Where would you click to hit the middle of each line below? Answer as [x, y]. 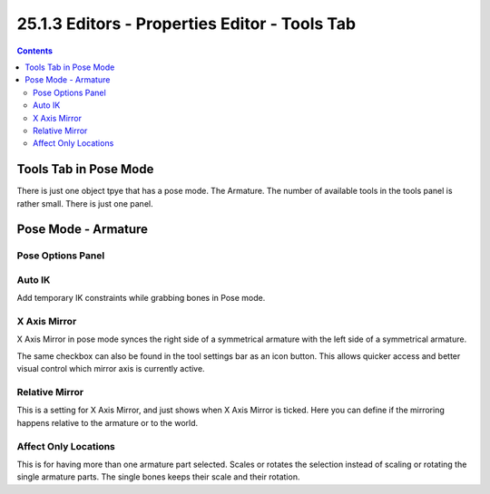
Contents [35, 51]
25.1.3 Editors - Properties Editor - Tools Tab [186, 24]
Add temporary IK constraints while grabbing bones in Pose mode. [141, 298]
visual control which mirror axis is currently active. [111, 369]
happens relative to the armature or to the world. [108, 422]
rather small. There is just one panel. [85, 203]
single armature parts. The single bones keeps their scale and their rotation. [158, 477]
